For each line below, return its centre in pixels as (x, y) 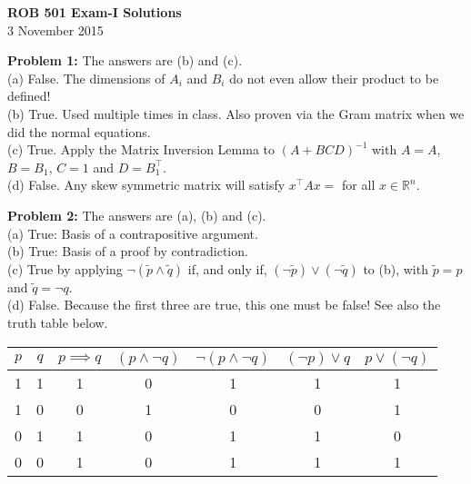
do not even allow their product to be (334, 78)
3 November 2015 (55, 30)
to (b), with (396, 268)
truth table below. (58, 322)
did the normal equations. (79, 131)
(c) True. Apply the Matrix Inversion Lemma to (141, 149)
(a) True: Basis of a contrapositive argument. (133, 233)
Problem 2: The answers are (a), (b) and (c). (137, 215)
